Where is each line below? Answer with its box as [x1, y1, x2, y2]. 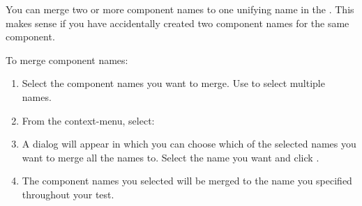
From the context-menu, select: [22, 113, 155, 127]
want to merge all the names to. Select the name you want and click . [22, 150, 319, 164]
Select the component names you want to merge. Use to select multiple [22, 76, 325, 90]
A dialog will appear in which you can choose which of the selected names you [22, 136, 356, 151]
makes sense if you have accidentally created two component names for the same [6, 15, 349, 30]
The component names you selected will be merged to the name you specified [22, 173, 352, 188]
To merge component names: [6, 52, 128, 67]
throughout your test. [22, 187, 114, 201]
